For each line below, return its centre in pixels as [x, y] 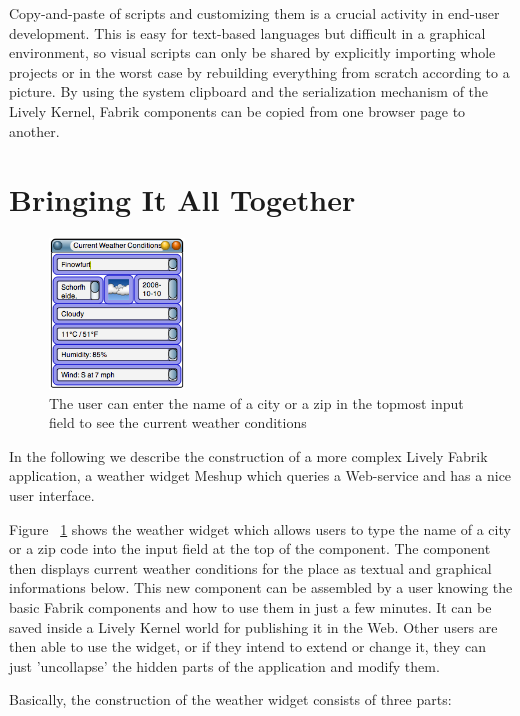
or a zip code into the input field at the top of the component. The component [250, 548]
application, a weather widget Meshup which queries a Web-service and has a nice [260, 475]
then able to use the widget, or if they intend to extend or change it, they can [247, 646]
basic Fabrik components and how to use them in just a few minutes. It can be [250, 606]
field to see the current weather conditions [178, 422]
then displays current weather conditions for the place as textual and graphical [250, 567]
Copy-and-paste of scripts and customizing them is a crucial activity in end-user [254, 13]
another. [34, 130]
